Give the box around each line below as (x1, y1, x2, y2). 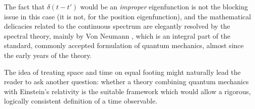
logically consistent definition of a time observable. (4, 96, 158, 106)
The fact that (4, 1, 45, 11)
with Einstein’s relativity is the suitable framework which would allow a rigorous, (4, 86, 251, 96)
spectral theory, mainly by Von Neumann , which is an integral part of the (4, 30, 231, 41)
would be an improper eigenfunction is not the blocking (80, 1, 248, 11)
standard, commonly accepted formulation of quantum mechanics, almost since (4, 40, 244, 51)
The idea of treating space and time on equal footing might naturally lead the (4, 66, 241, 77)
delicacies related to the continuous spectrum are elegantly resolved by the (4, 21, 230, 31)
